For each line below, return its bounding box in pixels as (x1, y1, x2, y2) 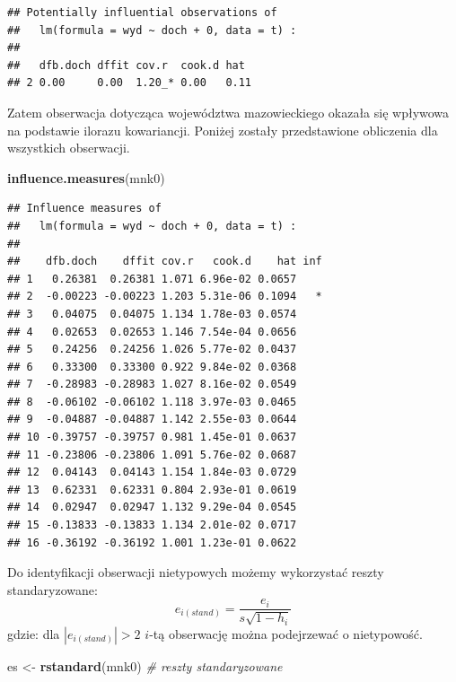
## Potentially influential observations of (7, 6, 277, 19)
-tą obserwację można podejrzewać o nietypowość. (149, 624, 423, 643)
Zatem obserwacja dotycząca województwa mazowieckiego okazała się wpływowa (7, 102, 450, 121)
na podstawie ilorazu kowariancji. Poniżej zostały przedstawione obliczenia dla (7, 120, 438, 139)
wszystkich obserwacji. (7, 138, 130, 157)
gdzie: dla (7, 624, 60, 643)
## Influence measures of (7, 202, 162, 215)
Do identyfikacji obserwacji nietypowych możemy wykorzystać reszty (7, 563, 384, 581)
